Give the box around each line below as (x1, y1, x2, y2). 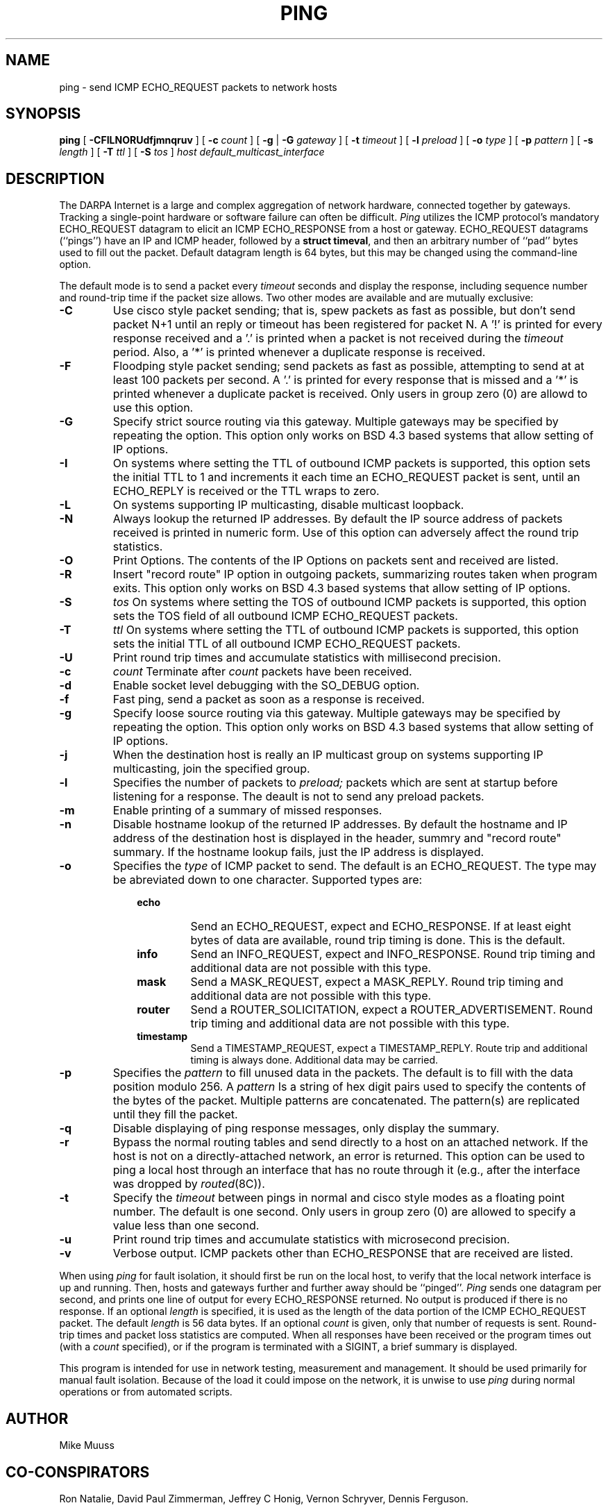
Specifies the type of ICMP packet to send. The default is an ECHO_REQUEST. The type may (112, 859, 597, 873)
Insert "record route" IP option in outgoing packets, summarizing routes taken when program (112, 567, 598, 582)
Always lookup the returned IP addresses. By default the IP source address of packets (112, 512, 563, 526)
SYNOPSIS (6, 105, 81, 123)
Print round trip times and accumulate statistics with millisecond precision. (112, 651, 501, 665)
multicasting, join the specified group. (112, 762, 310, 776)
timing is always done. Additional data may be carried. (190, 1054, 439, 1066)
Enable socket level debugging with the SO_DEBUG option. (112, 678, 420, 693)
